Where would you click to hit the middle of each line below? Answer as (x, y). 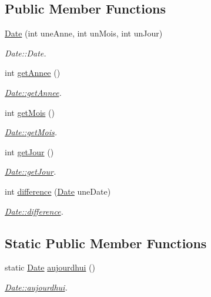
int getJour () (29, 151)
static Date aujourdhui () (50, 267)
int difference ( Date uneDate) (58, 191)
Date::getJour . (31, 171)
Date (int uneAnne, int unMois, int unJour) (84, 33)
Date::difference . (34, 211)
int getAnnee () (33, 73)
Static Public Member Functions (106, 243)
